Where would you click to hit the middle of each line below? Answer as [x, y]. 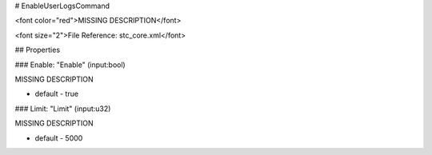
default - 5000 [59, 138]
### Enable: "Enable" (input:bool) [70, 65]
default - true [57, 94]
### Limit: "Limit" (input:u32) [63, 109]
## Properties [37, 50]
